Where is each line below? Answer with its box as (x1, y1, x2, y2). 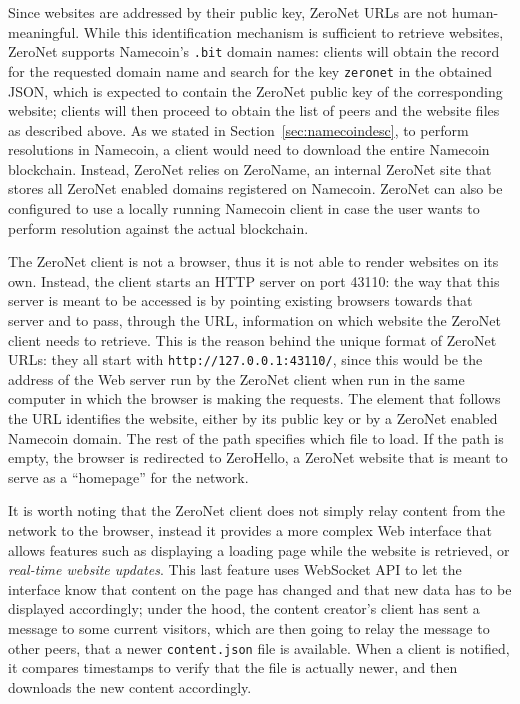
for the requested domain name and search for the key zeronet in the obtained (8, 60, 493, 81)
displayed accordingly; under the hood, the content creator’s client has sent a (8, 598, 480, 619)
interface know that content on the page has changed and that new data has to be (8, 578, 512, 599)
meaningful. (8, 21, 80, 42)
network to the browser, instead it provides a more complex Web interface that (8, 520, 492, 541)
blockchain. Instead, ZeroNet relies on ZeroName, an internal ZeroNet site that (8, 158, 492, 179)
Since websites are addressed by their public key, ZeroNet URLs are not (8, 2, 448, 22)
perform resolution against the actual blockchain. (8, 217, 309, 238)
